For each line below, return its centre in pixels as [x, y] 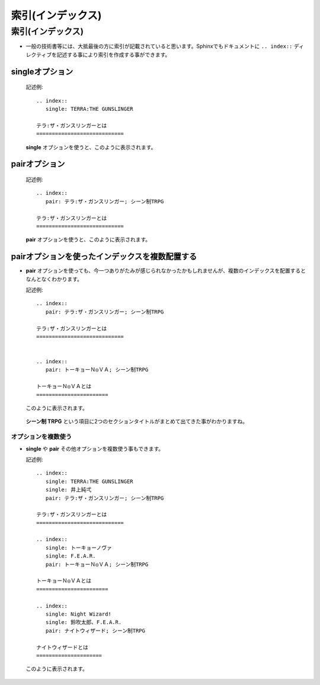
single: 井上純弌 [68, 490]
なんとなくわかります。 [54, 279]
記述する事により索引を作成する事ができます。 [113, 55]
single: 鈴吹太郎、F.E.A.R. [84, 622]
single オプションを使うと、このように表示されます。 [91, 147]
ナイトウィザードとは [62, 647]
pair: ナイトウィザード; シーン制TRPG [95, 630]
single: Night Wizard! [79, 614]
